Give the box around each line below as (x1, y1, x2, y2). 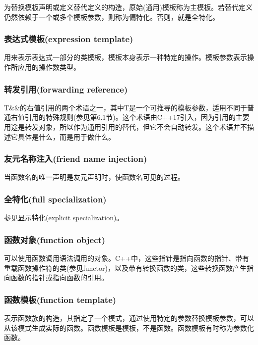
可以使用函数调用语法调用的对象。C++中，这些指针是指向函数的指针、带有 (4, 253, 249, 263)
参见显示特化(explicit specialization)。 (4, 212, 124, 223)
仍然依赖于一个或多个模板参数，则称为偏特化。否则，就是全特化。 (4, 11, 219, 22)
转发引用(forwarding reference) (4, 83, 128, 95)
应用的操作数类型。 (17, 62, 80, 72)
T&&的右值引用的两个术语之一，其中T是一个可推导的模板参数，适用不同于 (4, 102, 247, 112)
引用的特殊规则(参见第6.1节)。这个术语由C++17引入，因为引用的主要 (24, 112, 250, 122)
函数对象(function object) (4, 233, 106, 246)
